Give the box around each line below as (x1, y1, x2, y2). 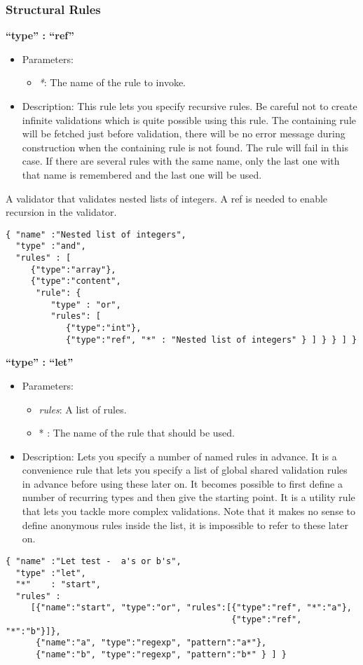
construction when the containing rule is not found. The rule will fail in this (22, 139, 348, 154)
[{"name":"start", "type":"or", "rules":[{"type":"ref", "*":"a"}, (30, 603, 352, 613)
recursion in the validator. (6, 205, 117, 219)
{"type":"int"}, (65, 323, 142, 333)
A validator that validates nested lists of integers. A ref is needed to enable (6, 191, 328, 205)
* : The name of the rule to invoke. (39, 75, 186, 90)
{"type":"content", (30, 276, 121, 287)
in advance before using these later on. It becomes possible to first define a (22, 476, 343, 491)
